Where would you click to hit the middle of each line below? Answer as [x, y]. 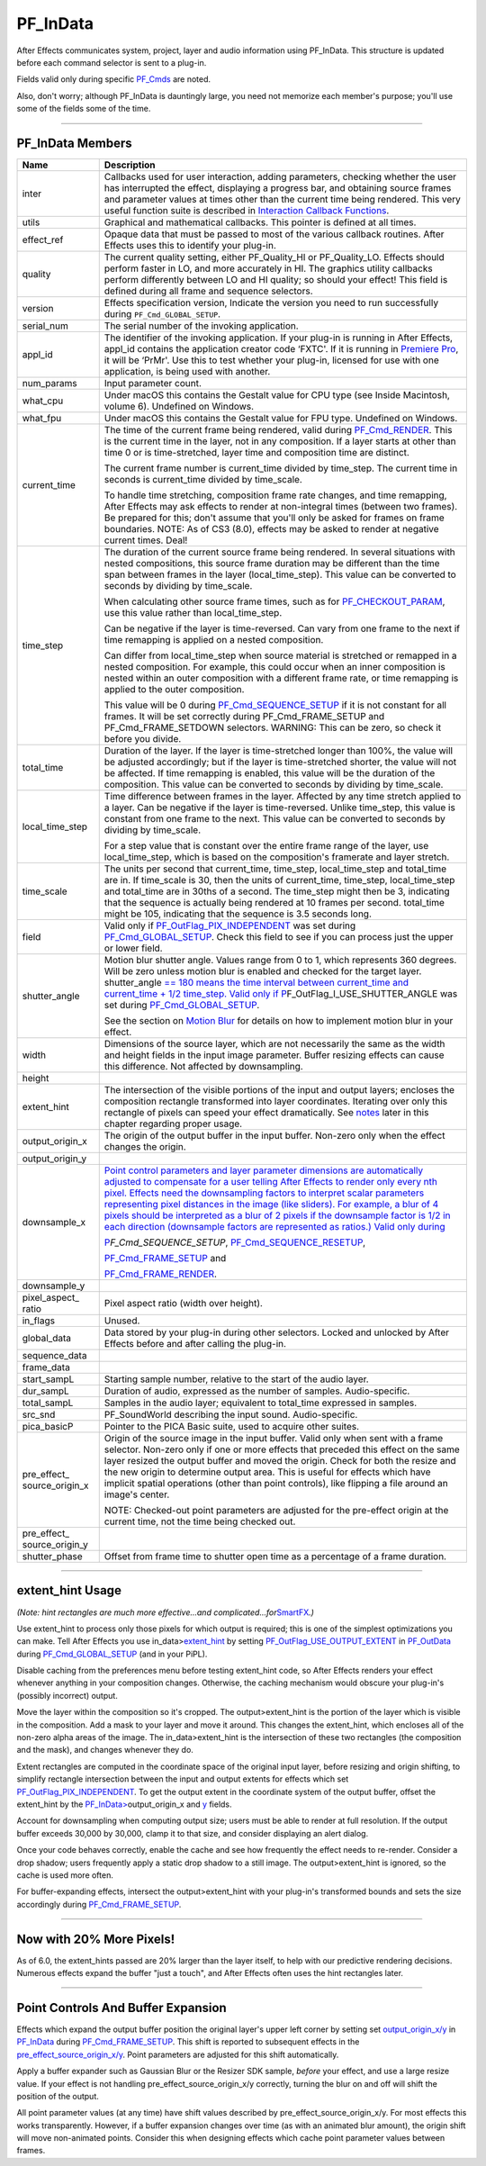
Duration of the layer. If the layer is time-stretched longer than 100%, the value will [279, 751]
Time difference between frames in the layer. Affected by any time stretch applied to [283, 797]
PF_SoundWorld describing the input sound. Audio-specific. [231, 1415]
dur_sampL [45, 1391]
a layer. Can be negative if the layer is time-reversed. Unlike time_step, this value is [280, 808]
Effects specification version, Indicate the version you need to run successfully [271, 303]
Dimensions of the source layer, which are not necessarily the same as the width [274, 1044]
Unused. [122, 1321]
